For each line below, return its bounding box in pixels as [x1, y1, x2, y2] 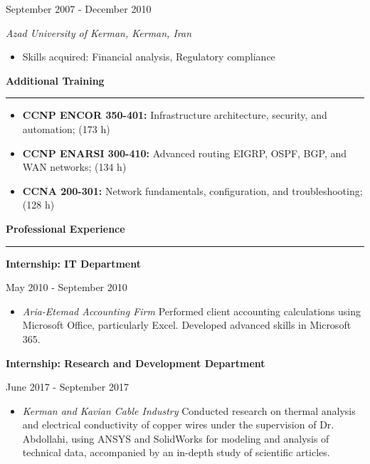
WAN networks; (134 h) [22, 159, 127, 174]
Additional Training [6, 73, 105, 88]
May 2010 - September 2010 [6, 280, 127, 295]
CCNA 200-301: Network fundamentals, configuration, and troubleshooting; [22, 183, 363, 198]
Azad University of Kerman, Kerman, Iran [6, 25, 192, 40]
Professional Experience [6, 221, 125, 236]
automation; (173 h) [22, 121, 110, 136]
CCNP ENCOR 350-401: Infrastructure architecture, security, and [22, 107, 327, 122]
